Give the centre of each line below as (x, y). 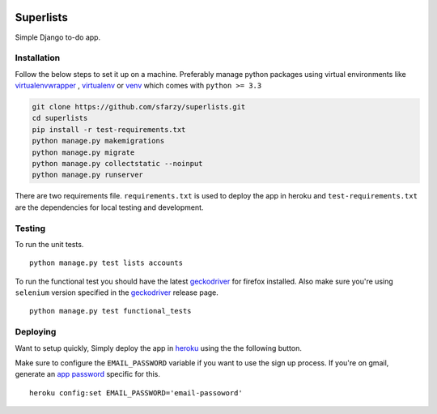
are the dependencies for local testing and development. (109, 207)
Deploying (36, 332)
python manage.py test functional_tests (110, 311)
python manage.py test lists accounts (106, 263)
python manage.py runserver (87, 175)
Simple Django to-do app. (58, 37)
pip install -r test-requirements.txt (109, 129)
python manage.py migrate (83, 152)
